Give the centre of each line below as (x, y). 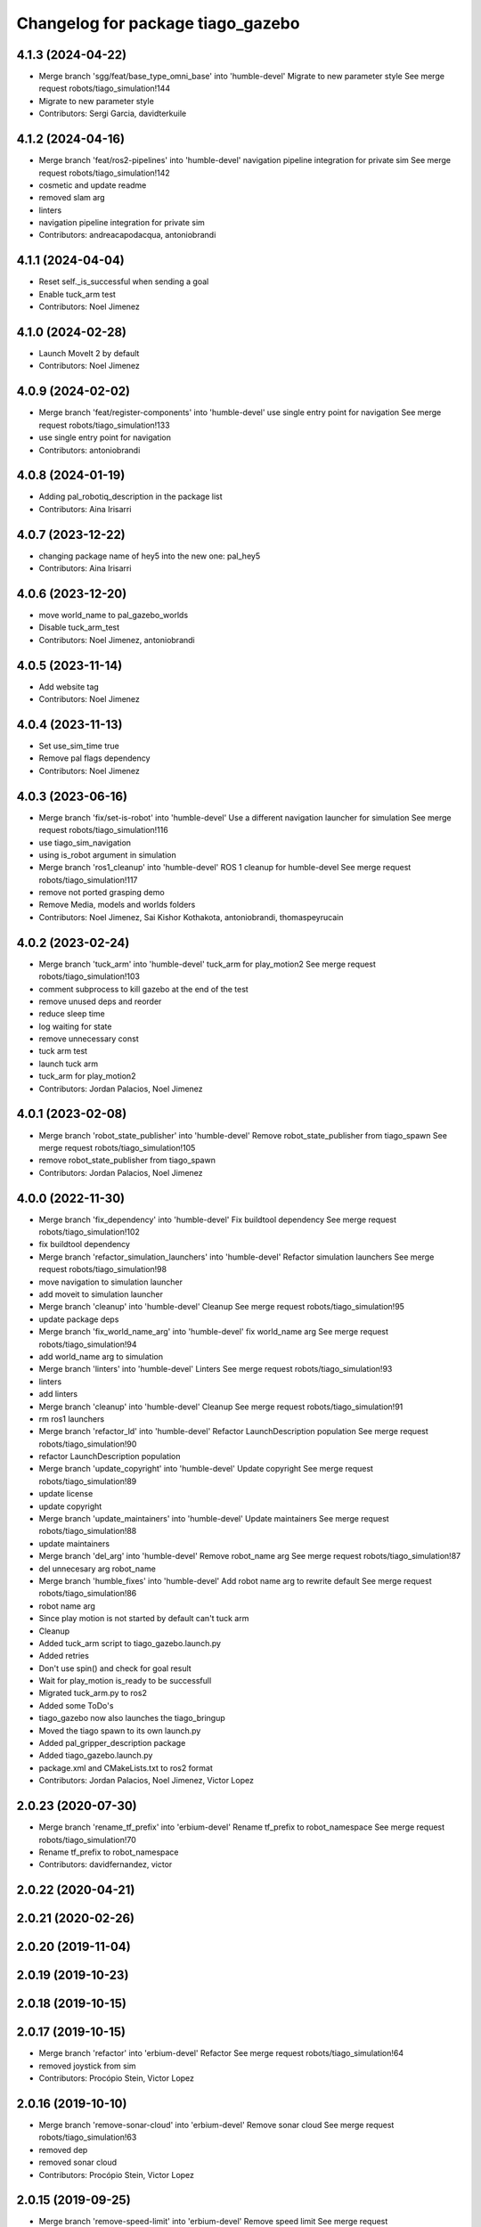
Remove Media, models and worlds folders (117, 905)
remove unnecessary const (89, 1039)
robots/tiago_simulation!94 (88, 1344)
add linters (58, 1394)
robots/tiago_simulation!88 (88, 1531)
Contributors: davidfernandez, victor (106, 1864)
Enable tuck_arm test (77, 294)
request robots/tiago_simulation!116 (103, 830)
